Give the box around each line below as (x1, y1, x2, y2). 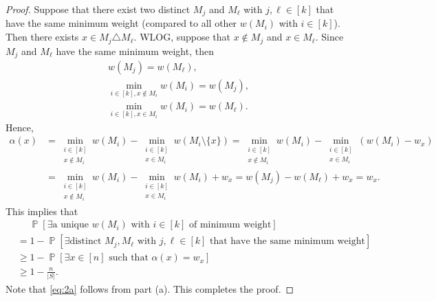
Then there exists (6, 30, 79, 44)
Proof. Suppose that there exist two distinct (6, 2, 190, 16)
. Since (315, 30, 344, 44)
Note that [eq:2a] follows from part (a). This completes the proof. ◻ (6, 282, 294, 296)
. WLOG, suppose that (133, 30, 231, 44)
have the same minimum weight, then (56, 43, 214, 58)
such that (109, 253, 149, 263)
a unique (52, 220, 89, 230)
